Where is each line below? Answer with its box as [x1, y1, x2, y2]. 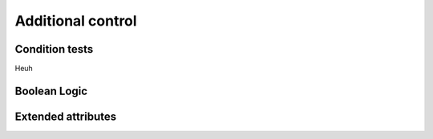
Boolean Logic [14, 84, 88, 97]
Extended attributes [14, 109, 117, 123]
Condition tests [14, 42, 94, 56]
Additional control [14, 12, 137, 30]
